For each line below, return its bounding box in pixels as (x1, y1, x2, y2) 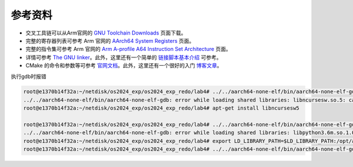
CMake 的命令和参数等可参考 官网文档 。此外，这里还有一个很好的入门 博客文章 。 (25, 62, 223, 69)
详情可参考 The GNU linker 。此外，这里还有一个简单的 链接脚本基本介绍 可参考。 (25, 53, 222, 61)
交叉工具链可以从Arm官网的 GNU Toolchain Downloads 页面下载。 (25, 29, 187, 36)
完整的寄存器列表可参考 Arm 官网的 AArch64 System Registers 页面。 (25, 37, 195, 44)
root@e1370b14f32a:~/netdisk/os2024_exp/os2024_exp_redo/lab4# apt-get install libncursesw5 (23, 105, 299, 111)
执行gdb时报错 (11, 73, 46, 80)
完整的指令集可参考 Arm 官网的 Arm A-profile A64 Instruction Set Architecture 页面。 (25, 46, 232, 53)
